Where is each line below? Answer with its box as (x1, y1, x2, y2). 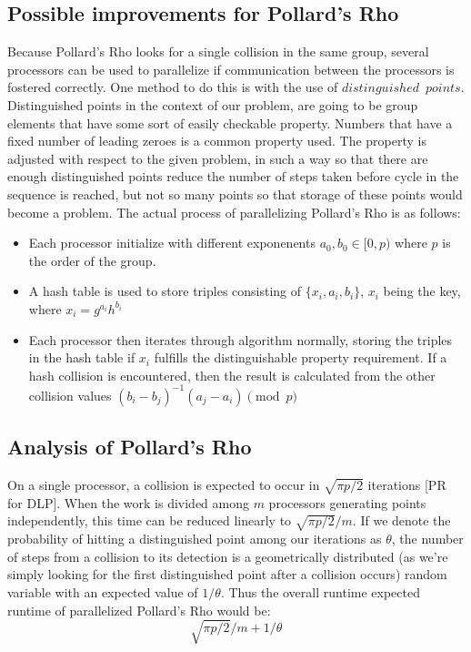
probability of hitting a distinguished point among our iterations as (7, 529, 382, 548)
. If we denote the (352, 511, 451, 530)
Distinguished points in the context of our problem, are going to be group (7, 95, 418, 114)
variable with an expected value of (7, 582, 198, 601)
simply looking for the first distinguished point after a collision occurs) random (7, 565, 447, 584)
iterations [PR (367, 475, 446, 494)
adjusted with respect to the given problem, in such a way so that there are (7, 148, 428, 168)
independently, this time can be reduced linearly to (7, 511, 292, 530)
